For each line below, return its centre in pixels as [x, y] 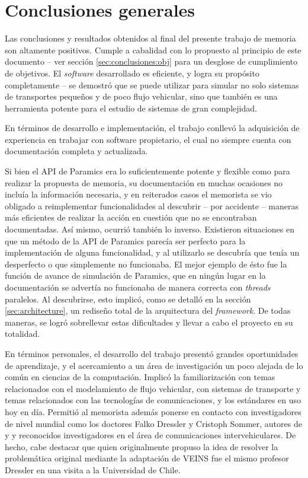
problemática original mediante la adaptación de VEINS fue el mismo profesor [147, 458]
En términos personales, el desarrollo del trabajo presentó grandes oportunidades [152, 353]
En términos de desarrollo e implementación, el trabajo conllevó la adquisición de [152, 128]
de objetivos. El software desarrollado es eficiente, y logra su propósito [132, 73]
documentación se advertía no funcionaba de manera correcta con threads [138, 287]
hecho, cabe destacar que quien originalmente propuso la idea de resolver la [142, 446]
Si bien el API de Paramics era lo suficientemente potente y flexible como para [147, 171]
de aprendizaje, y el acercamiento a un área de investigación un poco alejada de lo [154, 365]
